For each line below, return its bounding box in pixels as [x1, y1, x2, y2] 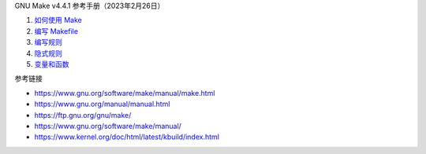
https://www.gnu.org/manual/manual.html [34, 99, 170, 109]
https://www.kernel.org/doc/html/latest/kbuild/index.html [34, 132, 220, 141]
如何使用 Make [34, 16, 82, 25]
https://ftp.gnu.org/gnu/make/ [34, 110, 132, 119]
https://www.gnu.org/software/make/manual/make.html [34, 88, 215, 97]
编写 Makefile [34, 26, 79, 35]
